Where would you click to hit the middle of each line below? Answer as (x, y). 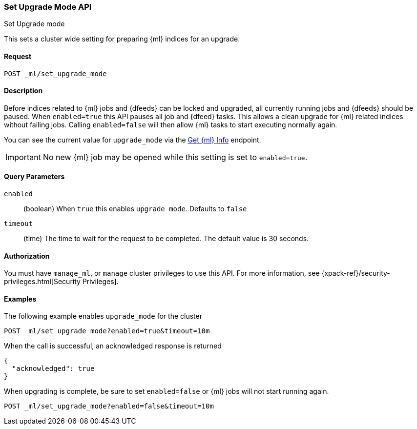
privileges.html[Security (42, 282)
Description (23, 91)
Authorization (27, 256)
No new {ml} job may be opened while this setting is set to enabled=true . (175, 157)
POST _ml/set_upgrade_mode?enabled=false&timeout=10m (109, 406)
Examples (20, 299)
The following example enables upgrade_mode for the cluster (103, 316)
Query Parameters (34, 177)
